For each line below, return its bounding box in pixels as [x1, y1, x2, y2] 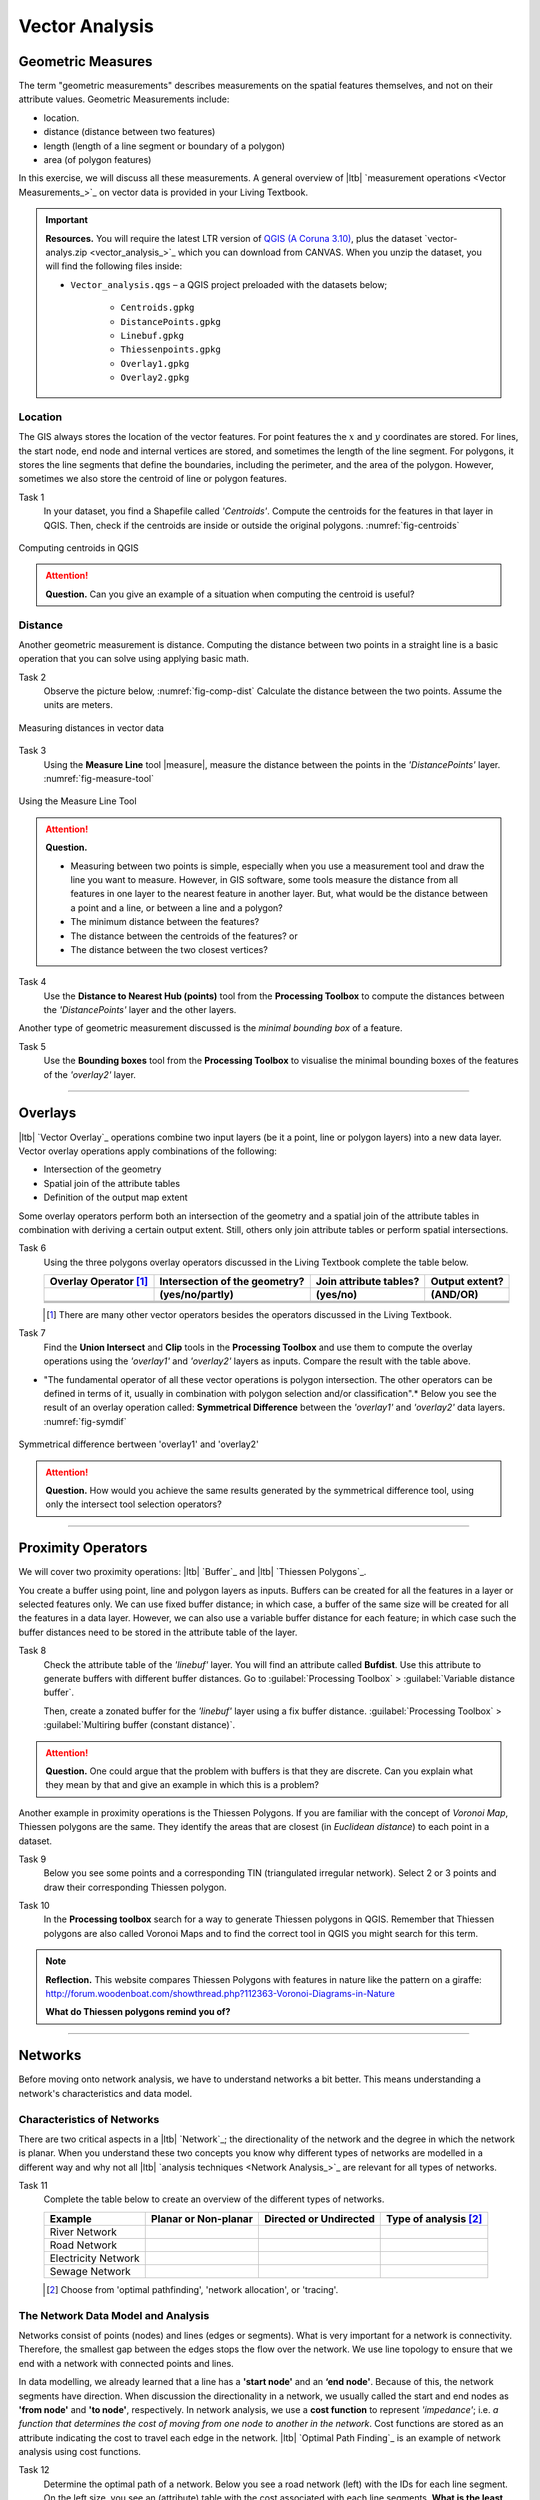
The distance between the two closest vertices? [70, 943, 269, 955]
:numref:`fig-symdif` [43, 1415, 127, 1427]
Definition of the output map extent [43, 1191, 189, 1204]
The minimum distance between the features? [70, 916, 260, 928]
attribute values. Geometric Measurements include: [18, 93, 230, 105]
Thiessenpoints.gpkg [120, 344, 222, 355]
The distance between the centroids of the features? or [70, 930, 299, 942]
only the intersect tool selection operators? [45, 1498, 222, 1510]
